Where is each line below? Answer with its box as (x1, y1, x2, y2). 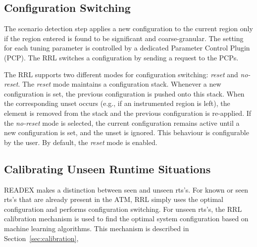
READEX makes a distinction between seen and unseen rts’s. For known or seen (4, 184, 249, 195)
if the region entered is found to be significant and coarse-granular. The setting (4, 33, 244, 43)
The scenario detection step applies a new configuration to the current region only (4, 23, 253, 34)
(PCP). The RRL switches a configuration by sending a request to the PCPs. (4, 52, 239, 62)
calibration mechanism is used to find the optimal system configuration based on (4, 213, 249, 224)
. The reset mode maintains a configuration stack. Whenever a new (18, 79, 221, 89)
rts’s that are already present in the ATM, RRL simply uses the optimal (4, 194, 223, 204)
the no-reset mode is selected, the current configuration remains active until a (4, 117, 240, 128)
